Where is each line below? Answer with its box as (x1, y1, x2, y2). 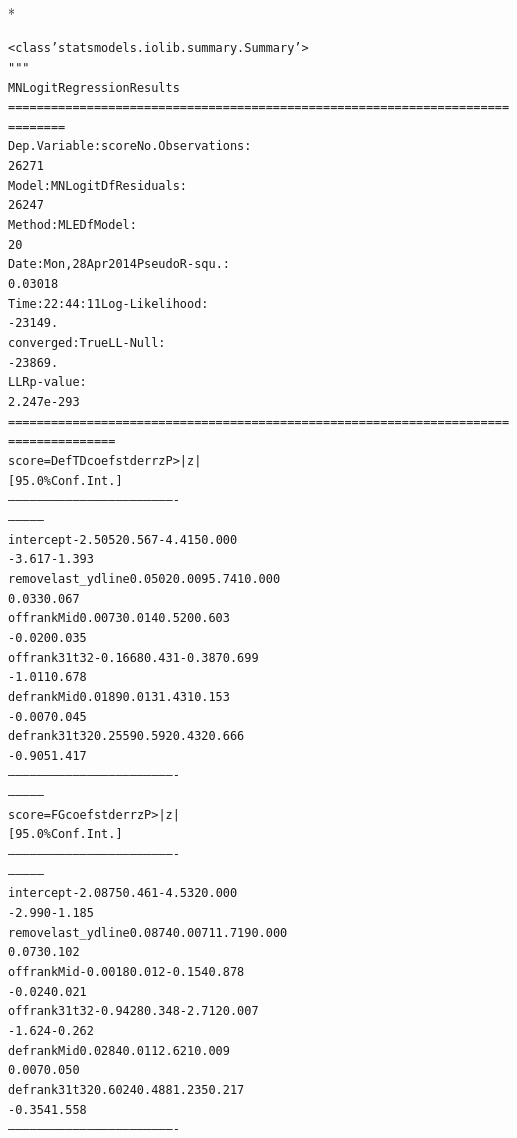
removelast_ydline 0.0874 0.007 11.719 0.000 (8, 925, 288, 940)
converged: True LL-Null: (8, 336, 166, 351)
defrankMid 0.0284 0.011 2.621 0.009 (8, 1043, 230, 1058)
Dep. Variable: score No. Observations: (8, 139, 252, 154)
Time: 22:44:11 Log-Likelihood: (8, 296, 209, 311)
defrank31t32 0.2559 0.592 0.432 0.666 (8, 729, 245, 744)
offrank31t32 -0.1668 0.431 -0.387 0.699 (8, 650, 259, 665)
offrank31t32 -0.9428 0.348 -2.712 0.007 (8, 1004, 259, 1019)
